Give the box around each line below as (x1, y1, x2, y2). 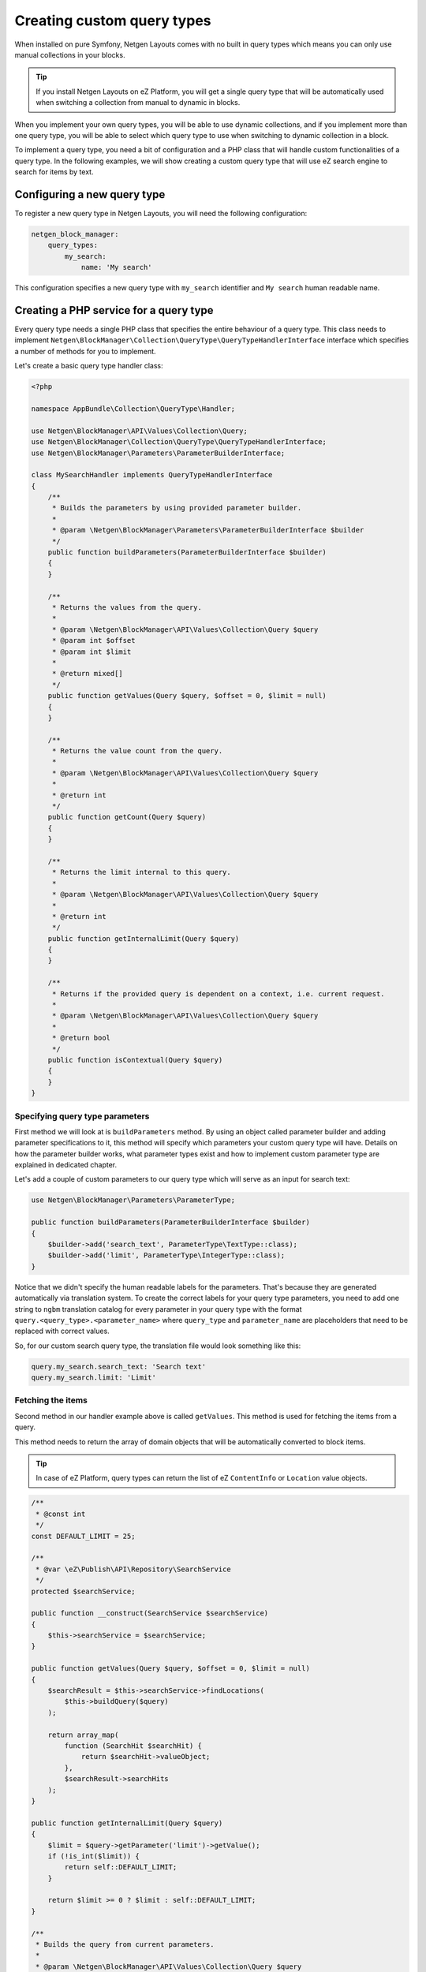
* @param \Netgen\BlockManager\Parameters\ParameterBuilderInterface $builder (51, 525, 364, 535)
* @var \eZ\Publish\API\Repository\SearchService (35, 1564, 232, 1574)
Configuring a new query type (14, 188, 166, 201)
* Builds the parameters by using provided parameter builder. (51, 503, 302, 513)
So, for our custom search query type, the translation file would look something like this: (14, 1341, 301, 1350)
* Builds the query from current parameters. (35, 1940, 215, 1949)
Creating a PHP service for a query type (14, 304, 214, 317)
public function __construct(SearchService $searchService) (31, 1609, 269, 1618)
